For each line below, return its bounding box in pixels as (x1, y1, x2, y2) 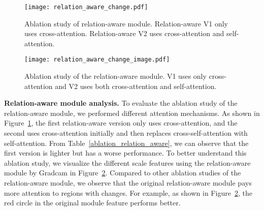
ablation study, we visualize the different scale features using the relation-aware (4, 157, 251, 168)
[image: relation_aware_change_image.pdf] (24, 56, 170, 64)
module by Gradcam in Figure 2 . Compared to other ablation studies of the (4, 167, 241, 178)
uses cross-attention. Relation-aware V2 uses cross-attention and (24, 28, 224, 39)
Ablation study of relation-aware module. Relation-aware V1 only (24, 18, 228, 28)
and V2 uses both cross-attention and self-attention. (55, 80, 217, 91)
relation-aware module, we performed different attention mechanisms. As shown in (4, 107, 260, 118)
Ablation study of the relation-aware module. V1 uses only (24, 71, 207, 81)
